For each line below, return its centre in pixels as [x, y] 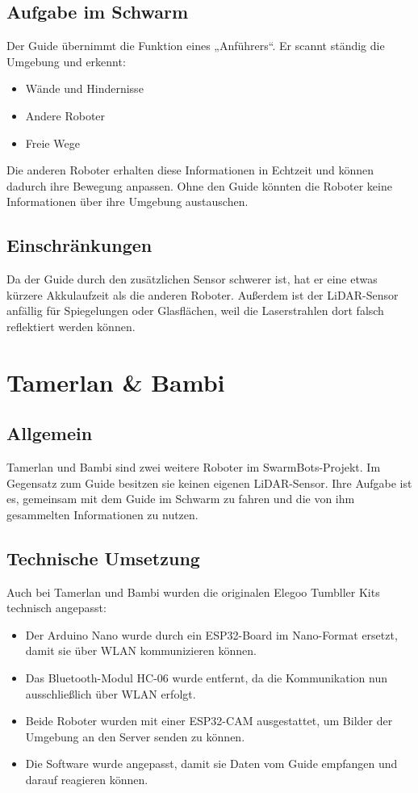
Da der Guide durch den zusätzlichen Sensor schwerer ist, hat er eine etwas [192, 279]
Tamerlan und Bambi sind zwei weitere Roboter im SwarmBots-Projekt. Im [194, 467]
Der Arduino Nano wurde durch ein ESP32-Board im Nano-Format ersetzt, [211, 634]
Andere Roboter [65, 115]
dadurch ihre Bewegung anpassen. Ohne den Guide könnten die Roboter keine [199, 185]
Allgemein [50, 433]
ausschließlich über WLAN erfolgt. [111, 693]
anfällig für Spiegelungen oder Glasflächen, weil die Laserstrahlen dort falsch [195, 310]
